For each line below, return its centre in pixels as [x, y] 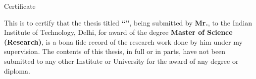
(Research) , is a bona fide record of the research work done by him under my [123, 41]
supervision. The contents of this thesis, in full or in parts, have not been [115, 51]
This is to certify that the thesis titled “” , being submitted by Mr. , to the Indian [128, 22]
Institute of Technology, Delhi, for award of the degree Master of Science [118, 32]
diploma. [17, 70]
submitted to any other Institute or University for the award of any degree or [121, 61]
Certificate [20, 6]
